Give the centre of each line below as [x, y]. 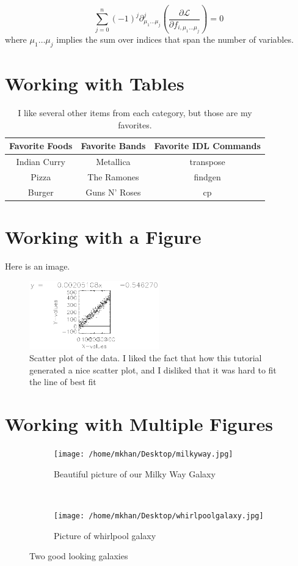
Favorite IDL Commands [207, 146]
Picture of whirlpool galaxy [105, 535]
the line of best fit [63, 382]
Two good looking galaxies [79, 556]
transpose [207, 162]
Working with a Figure [103, 236]
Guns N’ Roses [113, 192]
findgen [207, 176]
